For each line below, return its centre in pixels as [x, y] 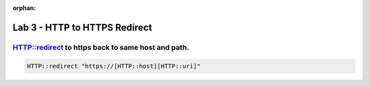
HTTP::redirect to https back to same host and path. [101, 47]
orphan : [24, 8]
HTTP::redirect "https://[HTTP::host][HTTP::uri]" [114, 66]
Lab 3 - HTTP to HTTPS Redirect [82, 27]
